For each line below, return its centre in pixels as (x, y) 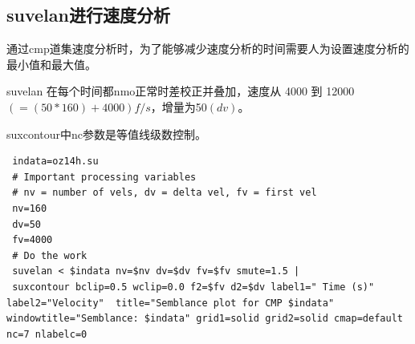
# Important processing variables (104, 177)
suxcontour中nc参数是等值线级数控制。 (107, 134)
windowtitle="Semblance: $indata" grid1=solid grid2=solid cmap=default (205, 319)
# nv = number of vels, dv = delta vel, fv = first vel (165, 193)
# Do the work (50, 255)
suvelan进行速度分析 (88, 15)
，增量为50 (179, 106)
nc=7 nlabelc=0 (47, 334)
